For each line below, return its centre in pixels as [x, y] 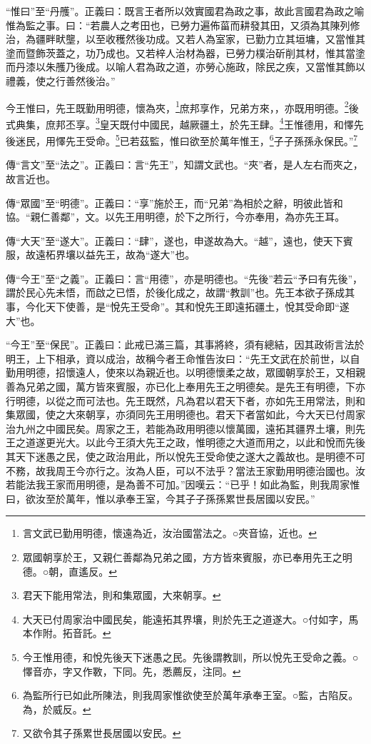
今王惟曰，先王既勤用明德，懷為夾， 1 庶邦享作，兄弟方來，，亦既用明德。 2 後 [182, 106]
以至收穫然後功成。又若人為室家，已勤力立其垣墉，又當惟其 [225, 39]
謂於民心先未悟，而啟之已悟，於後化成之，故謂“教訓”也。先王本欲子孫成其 [181, 292]
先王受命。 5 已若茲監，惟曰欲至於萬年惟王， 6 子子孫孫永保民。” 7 [212, 140]
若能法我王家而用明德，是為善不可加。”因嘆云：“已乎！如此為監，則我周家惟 [183, 484]
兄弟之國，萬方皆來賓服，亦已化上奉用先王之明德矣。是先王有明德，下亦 [195, 387]
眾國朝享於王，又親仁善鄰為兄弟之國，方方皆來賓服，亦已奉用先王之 [182, 557]
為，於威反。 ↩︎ [57, 709]
